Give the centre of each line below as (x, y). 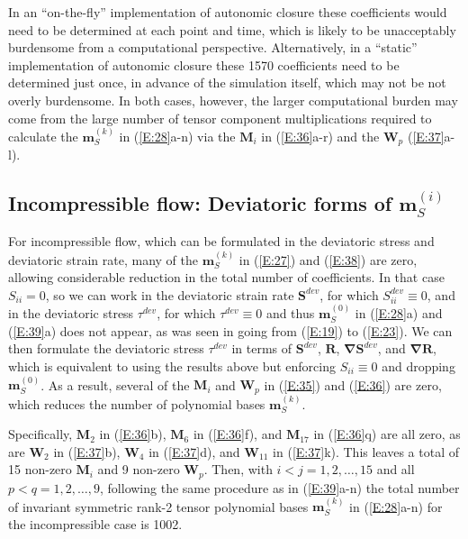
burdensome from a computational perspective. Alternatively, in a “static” (213, 47)
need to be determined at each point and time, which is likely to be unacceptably (232, 29)
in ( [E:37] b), (87, 451)
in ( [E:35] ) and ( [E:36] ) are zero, (353, 384)
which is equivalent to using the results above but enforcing (172, 366)
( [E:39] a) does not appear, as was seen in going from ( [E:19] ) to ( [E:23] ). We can (230, 330)
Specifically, (40, 434)
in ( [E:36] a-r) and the (320, 136)
